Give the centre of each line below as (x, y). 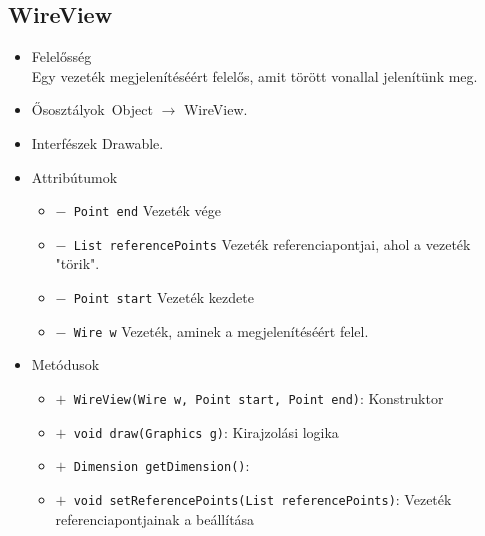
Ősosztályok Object (92, 109)
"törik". (77, 263)
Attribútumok (74, 176)
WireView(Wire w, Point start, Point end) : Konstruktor (258, 397)
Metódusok (65, 364)
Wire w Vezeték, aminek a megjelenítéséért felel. (221, 330)
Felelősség (61, 56)
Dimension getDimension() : (161, 465)
